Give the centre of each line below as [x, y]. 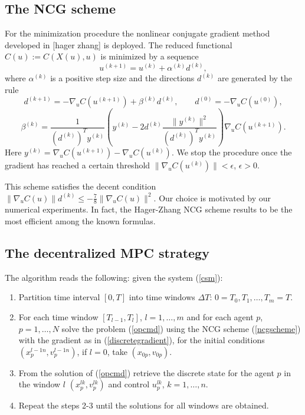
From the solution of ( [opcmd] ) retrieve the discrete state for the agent [146, 372]
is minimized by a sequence [150, 56]
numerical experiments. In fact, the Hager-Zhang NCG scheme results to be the [149, 209]
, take [117, 351]
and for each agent [220, 316]
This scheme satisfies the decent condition [81, 186]
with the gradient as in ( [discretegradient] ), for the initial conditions [142, 340]
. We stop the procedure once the [232, 152]
